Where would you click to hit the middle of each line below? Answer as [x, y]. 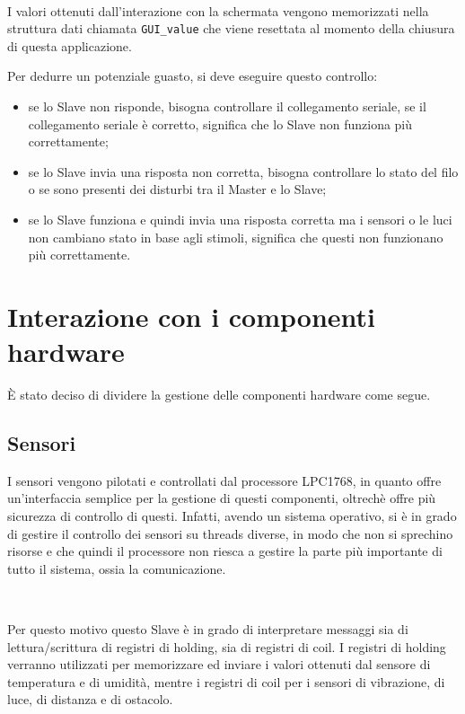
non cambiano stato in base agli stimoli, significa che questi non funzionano [236, 237]
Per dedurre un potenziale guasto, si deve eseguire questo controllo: [193, 76]
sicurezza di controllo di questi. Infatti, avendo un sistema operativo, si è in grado [232, 516]
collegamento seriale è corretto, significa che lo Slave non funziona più [220, 123]
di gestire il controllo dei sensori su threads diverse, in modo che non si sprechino [230, 533]
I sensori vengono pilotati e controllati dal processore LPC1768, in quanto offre [224, 480]
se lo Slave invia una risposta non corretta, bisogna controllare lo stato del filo [243, 171]
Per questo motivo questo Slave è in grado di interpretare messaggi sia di [208, 629]
